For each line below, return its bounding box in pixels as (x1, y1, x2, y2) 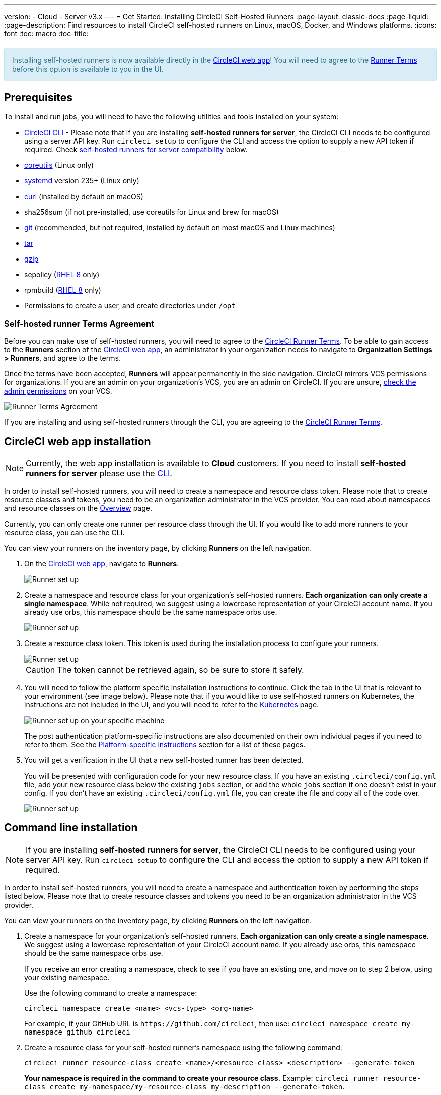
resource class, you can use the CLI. (4, 528, 125, 537)
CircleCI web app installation (4, 435, 151, 448)
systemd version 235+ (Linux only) (24, 176, 139, 185)
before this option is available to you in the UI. (12, 65, 164, 73)
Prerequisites (4, 91, 72, 104)
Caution (26, 665, 55, 675)
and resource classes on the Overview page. (4, 504, 152, 513)
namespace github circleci (24, 1027, 130, 1036)
